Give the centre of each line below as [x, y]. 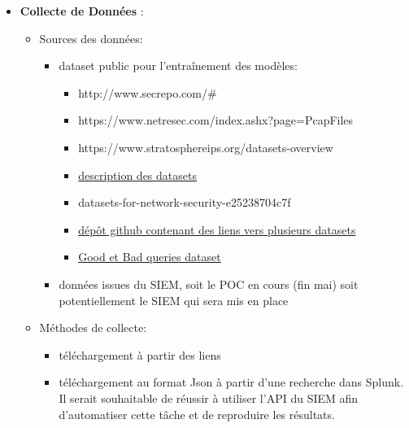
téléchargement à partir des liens [140, 354]
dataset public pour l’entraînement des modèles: [178, 66]
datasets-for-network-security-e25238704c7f [185, 202]
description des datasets [137, 175]
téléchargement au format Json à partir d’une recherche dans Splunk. [231, 382]
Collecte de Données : [82, 11]
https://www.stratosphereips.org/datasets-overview [206, 147]
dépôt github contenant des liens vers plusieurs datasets [217, 229]
